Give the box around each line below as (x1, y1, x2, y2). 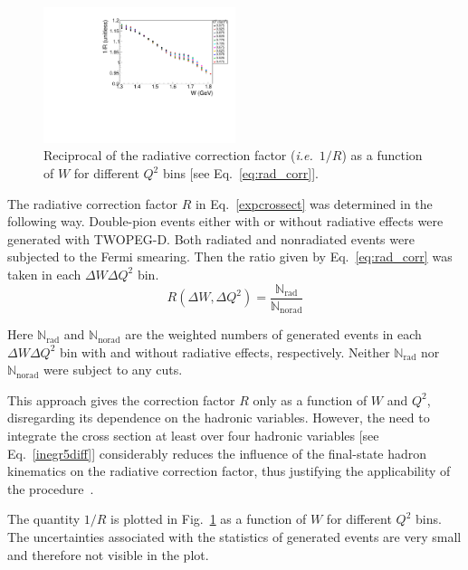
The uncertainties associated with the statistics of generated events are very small (7, 527, 462, 546)
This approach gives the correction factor (7, 390, 235, 409)
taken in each (7, 264, 81, 283)
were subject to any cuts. (43, 360, 183, 379)
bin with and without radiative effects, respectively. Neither (59, 342, 390, 361)
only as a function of (253, 390, 368, 409)
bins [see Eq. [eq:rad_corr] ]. (162, 164, 319, 183)
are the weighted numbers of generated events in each (125, 325, 422, 344)
